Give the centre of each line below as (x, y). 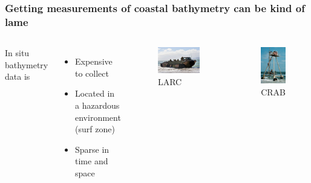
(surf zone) (95, 129)
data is (18, 76)
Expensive (94, 61)
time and (92, 161)
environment (98, 117)
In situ (17, 53)
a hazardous (97, 105)
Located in (95, 93)
